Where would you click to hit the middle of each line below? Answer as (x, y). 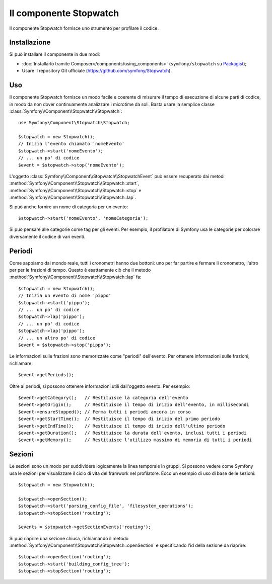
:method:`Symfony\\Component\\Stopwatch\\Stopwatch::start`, (74, 183)
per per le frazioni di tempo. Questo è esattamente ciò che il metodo (80, 270)
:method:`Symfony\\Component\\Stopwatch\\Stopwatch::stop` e (75, 190)
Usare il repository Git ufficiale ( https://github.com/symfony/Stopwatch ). (97, 71)
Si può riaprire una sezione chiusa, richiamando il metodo (69, 538)
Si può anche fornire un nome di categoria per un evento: (69, 207)
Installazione (30, 43)
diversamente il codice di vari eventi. (47, 236)
